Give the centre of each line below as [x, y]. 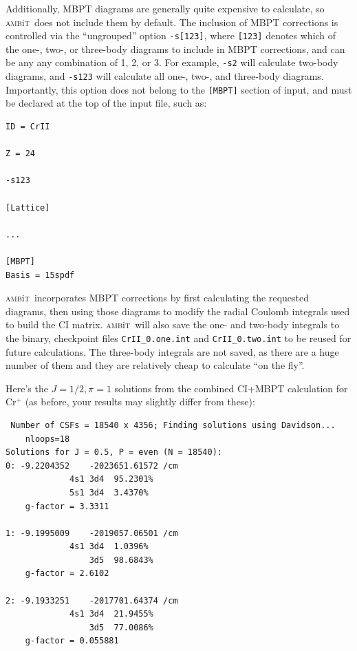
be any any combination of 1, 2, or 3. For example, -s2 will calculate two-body [172, 62]
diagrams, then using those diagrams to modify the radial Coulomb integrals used [178, 311]
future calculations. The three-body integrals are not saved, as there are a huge [172, 351]
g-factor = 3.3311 [67, 506]
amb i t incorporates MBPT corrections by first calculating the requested [158, 298]
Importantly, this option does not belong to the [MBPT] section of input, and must [179, 89]
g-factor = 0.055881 [72, 641]
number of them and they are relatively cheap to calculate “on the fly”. [155, 365]
